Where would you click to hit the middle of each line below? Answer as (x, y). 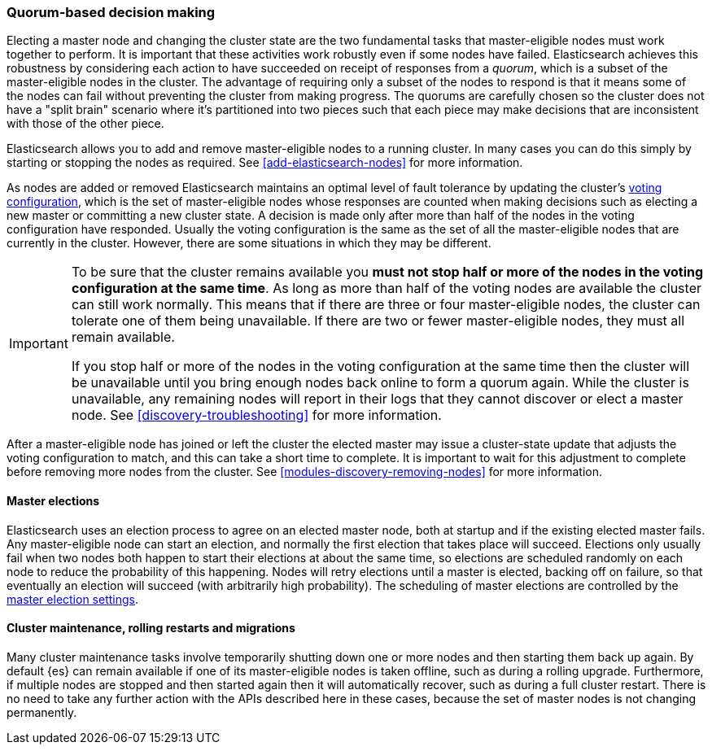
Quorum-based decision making (111, 12)
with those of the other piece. (85, 124)
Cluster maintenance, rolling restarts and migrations (151, 628)
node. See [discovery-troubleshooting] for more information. (256, 415)
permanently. (42, 712)
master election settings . (73, 599)
